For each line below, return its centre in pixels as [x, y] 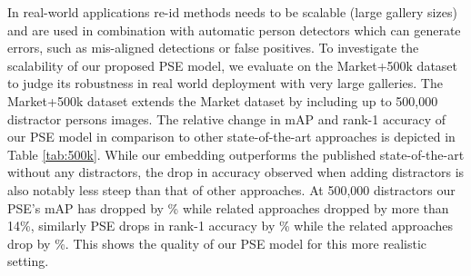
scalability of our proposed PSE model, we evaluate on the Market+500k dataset [233, 65]
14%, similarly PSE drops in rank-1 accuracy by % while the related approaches [230, 226]
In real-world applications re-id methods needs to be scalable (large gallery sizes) [232, 12]
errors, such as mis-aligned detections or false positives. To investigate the [213, 48]
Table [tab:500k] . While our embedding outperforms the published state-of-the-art [236, 154]
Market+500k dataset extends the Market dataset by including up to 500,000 [223, 100]
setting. [28, 261]
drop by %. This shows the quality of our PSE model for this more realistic [217, 243]
